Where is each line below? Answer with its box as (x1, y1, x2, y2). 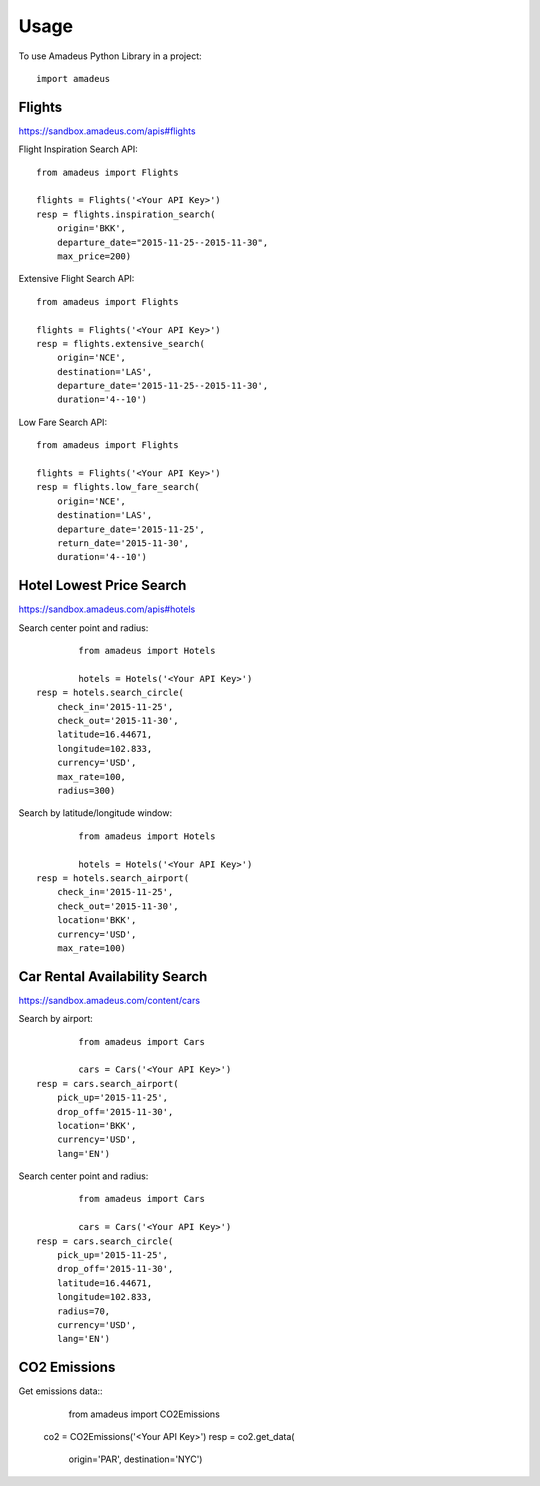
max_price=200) (56, 250, 132, 262)
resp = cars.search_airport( (36, 1078, 179, 1089)
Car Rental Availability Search (18, 968, 208, 985)
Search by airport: (18, 1013, 94, 1025)
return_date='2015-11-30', (56, 538, 190, 549)
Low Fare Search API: (18, 416, 108, 428)
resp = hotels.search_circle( (36, 687, 185, 699)
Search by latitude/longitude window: (18, 807, 173, 819)
